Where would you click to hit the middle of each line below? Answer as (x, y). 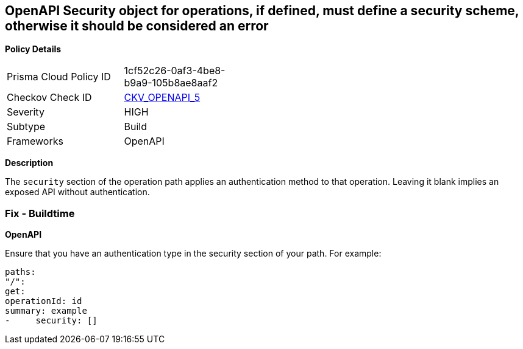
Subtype (26, 127)
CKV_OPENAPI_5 (162, 98)
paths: (20, 272)
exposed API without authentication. (77, 192)
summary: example (46, 311)
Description (29, 163)
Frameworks (35, 141)
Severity (26, 112)
